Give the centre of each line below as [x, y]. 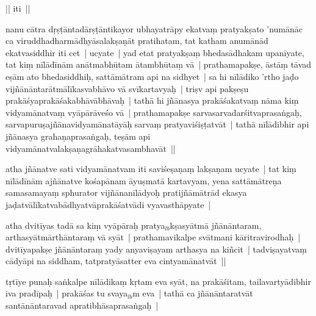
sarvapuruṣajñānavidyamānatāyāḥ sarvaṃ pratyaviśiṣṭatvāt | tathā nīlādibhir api [157, 124]
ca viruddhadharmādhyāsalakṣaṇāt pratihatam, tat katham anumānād [137, 41]
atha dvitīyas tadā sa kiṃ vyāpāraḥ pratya [85, 225]
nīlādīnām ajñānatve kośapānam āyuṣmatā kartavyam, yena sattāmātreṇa [144, 180]
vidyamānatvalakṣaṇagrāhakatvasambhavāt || [91, 148]
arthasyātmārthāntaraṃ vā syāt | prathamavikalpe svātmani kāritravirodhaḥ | [153, 237]
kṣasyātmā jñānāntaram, [216, 225]
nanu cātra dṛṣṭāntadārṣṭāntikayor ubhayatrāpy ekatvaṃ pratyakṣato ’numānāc [154, 28]
